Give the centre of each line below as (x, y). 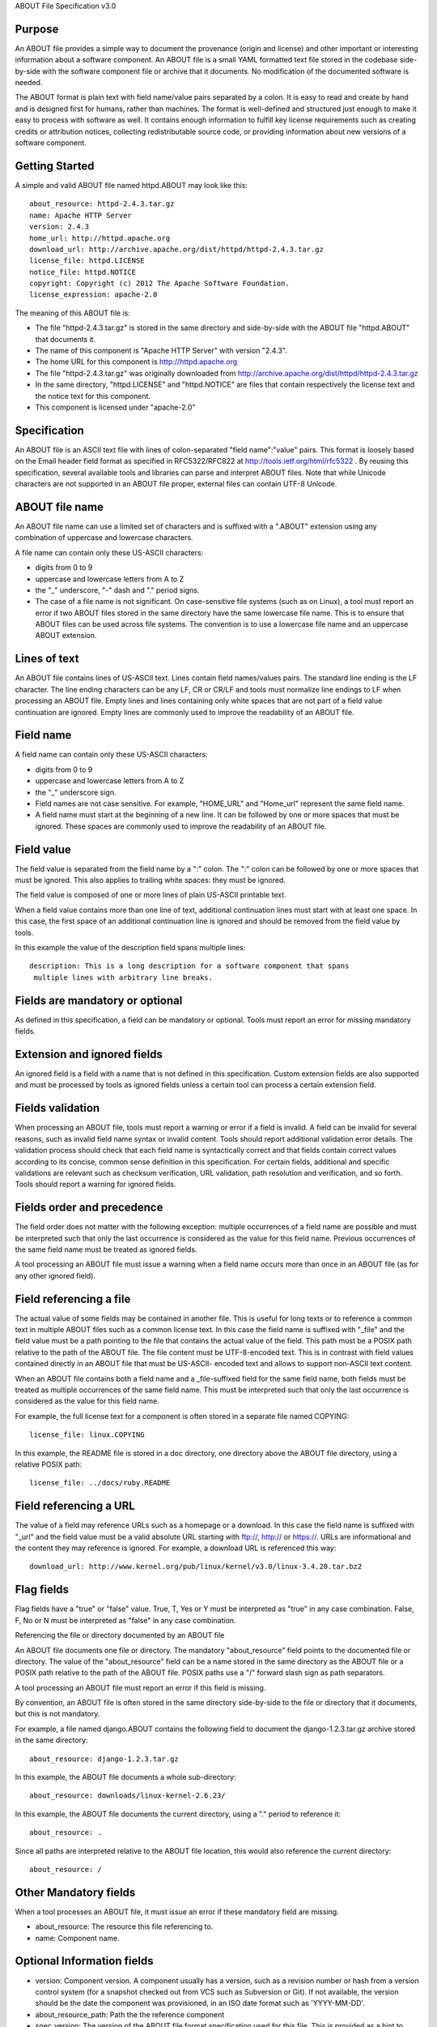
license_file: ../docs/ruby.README (100, 1483)
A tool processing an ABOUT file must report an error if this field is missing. (140, 1687)
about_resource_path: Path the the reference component (130, 2014)
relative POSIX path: (49, 1464)
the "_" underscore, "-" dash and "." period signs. (117, 590)
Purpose (37, 29)
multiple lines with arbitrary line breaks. (123, 977)
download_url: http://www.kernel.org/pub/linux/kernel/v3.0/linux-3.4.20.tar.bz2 (196, 1566)
